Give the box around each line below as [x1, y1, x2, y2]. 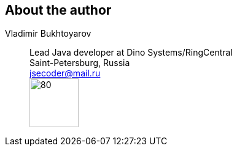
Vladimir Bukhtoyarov [5, 28, 91, 39]
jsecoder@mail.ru [29, 68, 101, 79]
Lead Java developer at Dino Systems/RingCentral [29, 47, 233, 58]
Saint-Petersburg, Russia [29, 57, 130, 68]
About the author [5, 2, 112, 18]
